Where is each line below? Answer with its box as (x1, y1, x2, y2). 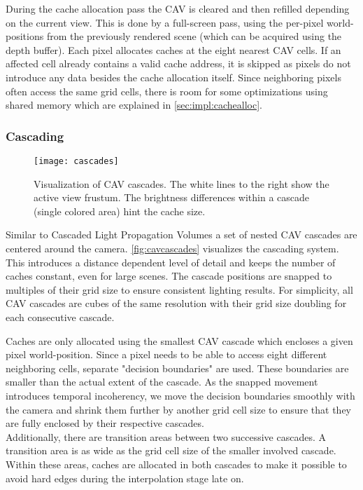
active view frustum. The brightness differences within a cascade (34, 190, 310, 205)
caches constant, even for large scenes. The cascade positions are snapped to (6, 268, 332, 283)
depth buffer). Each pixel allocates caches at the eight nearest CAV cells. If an (6, 42, 341, 57)
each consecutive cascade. (6, 309, 115, 324)
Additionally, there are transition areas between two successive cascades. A (6, 429, 326, 444)
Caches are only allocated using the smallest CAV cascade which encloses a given (6, 333, 353, 348)
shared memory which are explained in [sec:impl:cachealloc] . (6, 97, 263, 112)
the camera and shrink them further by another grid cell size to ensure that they (6, 402, 352, 416)
